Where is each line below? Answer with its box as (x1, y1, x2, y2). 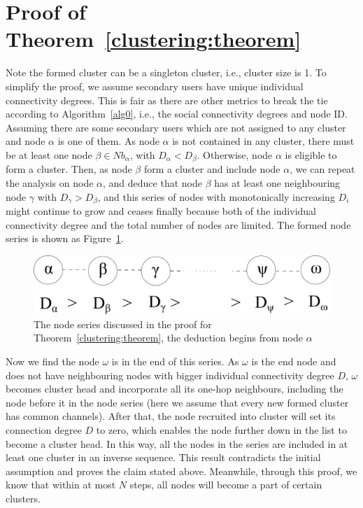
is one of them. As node (57, 134, 159, 148)
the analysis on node (6, 175, 94, 190)
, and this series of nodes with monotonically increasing (97, 189, 335, 204)
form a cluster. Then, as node (6, 162, 132, 176)
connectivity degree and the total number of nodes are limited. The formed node (6, 217, 351, 232)
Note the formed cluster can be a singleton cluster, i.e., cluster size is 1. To (6, 65, 327, 80)
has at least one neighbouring (214, 175, 341, 190)
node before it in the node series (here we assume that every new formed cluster (6, 395, 349, 409)
